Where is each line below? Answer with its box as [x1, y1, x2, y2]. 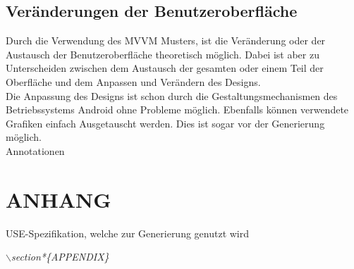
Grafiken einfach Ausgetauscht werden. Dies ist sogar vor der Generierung [6, 115, 325, 130]
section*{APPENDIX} [11, 249, 109, 264]
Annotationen [6, 143, 65, 158]
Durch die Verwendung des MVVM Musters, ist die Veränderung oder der [6, 33, 326, 48]
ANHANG [6, 184, 111, 213]
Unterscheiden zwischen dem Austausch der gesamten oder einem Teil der [6, 61, 324, 75]
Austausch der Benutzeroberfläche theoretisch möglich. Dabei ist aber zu [6, 46, 319, 61]
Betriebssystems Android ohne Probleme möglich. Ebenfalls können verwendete [6, 102, 349, 117]
